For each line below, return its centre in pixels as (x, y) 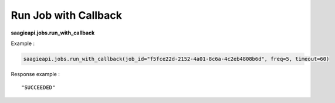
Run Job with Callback (67, 15)
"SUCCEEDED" (38, 87)
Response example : (35, 74)
